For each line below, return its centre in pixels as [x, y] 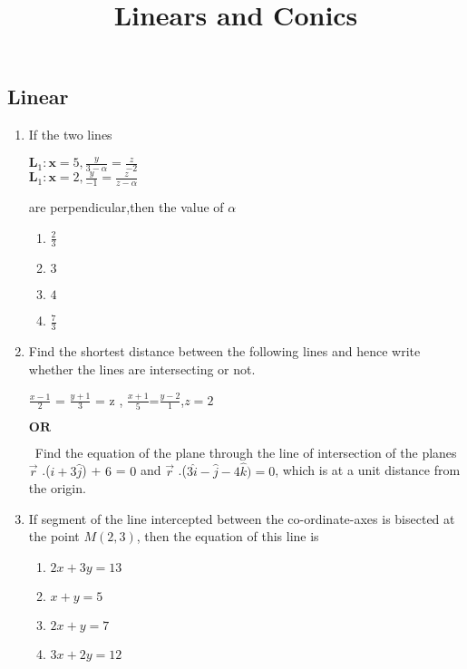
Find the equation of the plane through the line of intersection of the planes [246, 452]
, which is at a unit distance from [368, 470]
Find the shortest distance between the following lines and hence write [224, 351]
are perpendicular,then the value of [126, 207]
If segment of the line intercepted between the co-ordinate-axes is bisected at [242, 518]
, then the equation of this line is [228, 536]
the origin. [57, 488]
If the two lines [70, 135]
